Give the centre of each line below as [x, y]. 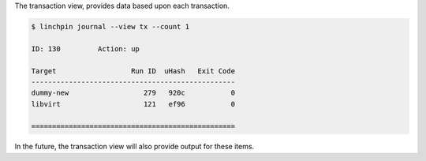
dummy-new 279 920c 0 [133, 93]
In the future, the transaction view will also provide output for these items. [135, 147]
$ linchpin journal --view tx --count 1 [110, 26]
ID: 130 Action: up [85, 49]
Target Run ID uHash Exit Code [133, 71]
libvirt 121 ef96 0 [133, 104]
